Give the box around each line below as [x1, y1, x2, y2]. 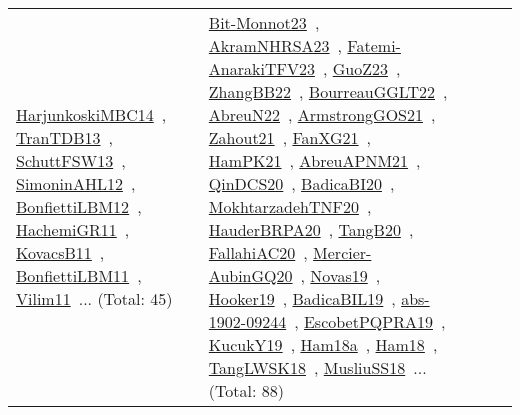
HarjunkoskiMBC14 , [16, 103, 167, 126]
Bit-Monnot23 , [208, 11, 320, 34]
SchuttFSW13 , [16, 149, 126, 172]
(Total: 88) [208, 379, 284, 402]
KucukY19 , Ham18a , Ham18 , [208, 333, 438, 356]
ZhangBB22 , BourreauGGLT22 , [208, 80, 448, 103]
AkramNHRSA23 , [208, 34, 343, 57]
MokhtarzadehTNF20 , [208, 195, 372, 218]
